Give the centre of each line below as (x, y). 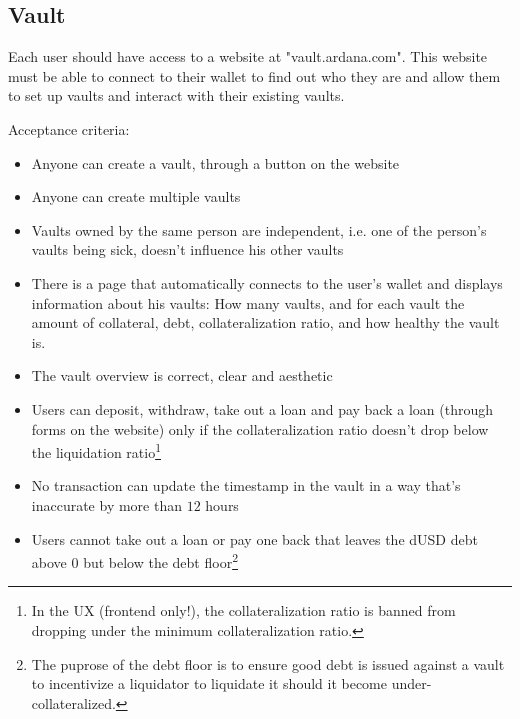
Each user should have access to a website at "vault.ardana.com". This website (248, 56)
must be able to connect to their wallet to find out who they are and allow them (254, 75)
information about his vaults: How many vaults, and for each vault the (248, 302)
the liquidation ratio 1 (96, 450)
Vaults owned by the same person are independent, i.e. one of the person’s (259, 229)
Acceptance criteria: (69, 128)
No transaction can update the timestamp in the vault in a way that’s (246, 485)
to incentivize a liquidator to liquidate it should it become (209, 683)
